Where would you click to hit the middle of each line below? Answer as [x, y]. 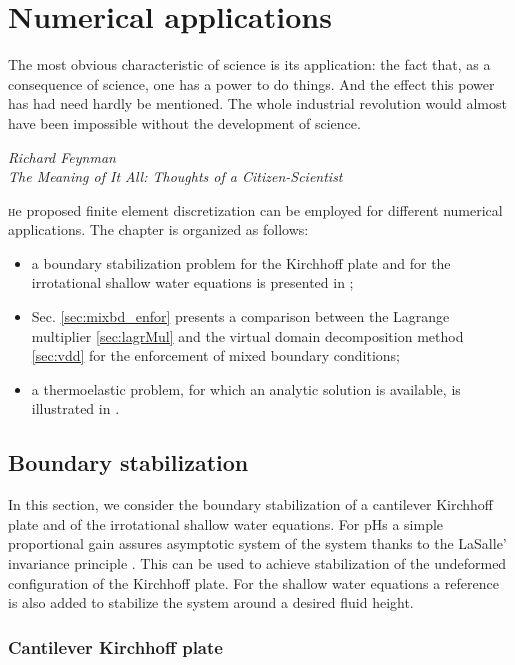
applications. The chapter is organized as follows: [158, 229]
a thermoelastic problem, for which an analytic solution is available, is [246, 388]
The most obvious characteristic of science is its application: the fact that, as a [249, 64]
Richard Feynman [62, 156]
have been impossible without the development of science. [184, 122]
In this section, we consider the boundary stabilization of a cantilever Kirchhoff [251, 504]
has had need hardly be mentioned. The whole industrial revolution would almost [257, 103]
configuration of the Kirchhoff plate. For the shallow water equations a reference [253, 582]
